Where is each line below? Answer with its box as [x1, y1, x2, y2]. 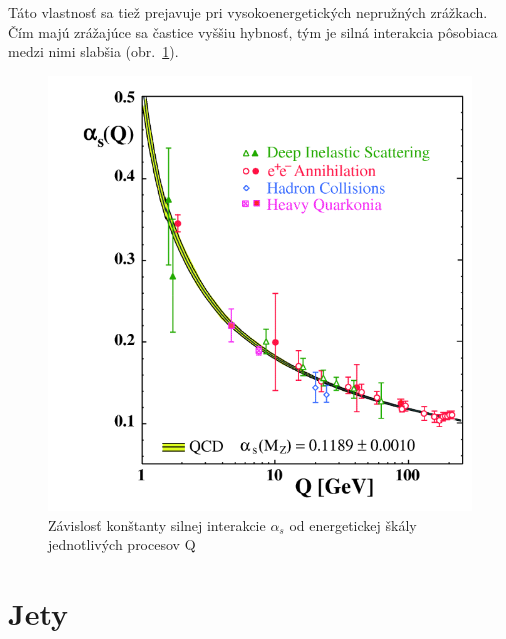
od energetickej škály [289, 514, 417, 535]
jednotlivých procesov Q [48, 534, 196, 555]
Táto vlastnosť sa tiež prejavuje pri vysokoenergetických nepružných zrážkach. [8, 2, 488, 22]
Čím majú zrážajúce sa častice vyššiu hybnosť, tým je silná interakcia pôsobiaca [8, 21, 498, 42]
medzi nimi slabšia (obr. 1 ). [8, 41, 179, 62]
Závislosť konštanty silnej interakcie [48, 514, 266, 535]
